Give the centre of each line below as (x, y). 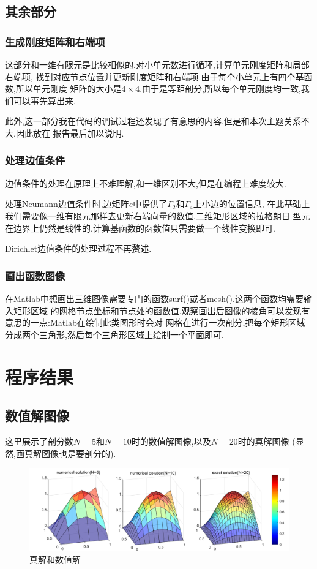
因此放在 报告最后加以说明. (70, 133)
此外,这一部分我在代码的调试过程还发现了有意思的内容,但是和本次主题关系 (153, 121)
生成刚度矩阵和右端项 (55, 41)
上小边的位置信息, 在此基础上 (252, 204)
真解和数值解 (55, 560)
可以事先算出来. (44, 100)
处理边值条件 (35, 160)
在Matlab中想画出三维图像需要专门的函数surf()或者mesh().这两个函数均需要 (154, 298)
